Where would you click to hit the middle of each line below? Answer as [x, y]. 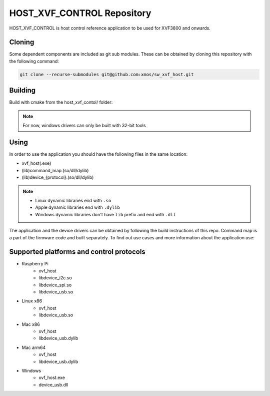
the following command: [34, 61]
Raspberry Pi [35, 264]
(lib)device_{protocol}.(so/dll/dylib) [58, 177]
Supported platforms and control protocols [77, 252]
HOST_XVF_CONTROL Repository [80, 13]
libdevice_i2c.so [55, 278]
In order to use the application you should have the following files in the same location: [98, 154]
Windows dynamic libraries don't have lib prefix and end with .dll [105, 214]
